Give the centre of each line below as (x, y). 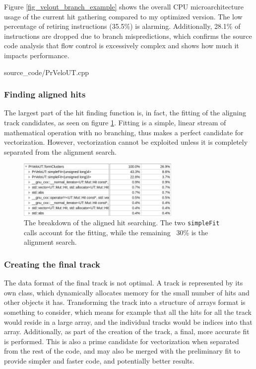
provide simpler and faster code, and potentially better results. (99, 360)
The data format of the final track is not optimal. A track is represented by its (124, 283)
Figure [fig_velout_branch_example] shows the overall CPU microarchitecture (124, 6)
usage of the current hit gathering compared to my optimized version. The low (123, 16)
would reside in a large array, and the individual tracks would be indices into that (128, 322)
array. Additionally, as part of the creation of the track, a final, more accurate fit (127, 331)
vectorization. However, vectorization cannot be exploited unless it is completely (126, 142)
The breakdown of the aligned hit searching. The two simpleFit (122, 223)
